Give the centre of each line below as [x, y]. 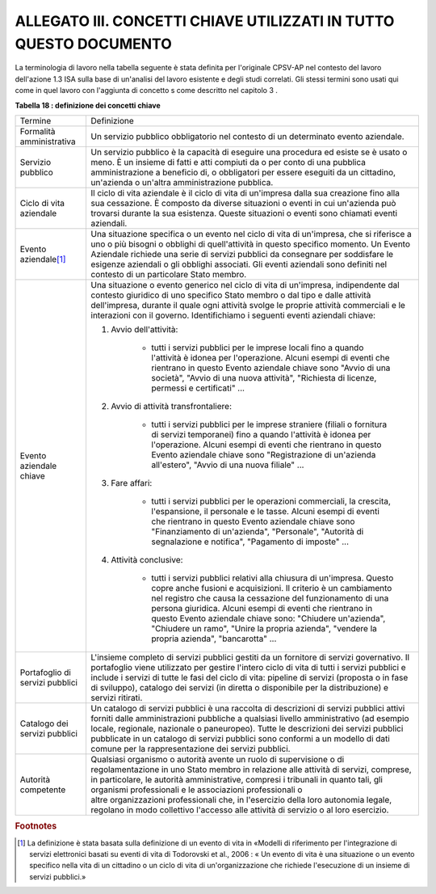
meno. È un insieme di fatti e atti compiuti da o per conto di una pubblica [228, 162]
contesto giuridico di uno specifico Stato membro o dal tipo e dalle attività [231, 295]
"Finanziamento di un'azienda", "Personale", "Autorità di [258, 531]
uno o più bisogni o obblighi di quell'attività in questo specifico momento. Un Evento [251, 244]
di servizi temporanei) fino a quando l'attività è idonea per [261, 434]
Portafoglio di [46, 673]
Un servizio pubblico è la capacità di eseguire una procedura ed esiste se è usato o [249, 152]
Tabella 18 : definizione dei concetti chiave [88, 105]
